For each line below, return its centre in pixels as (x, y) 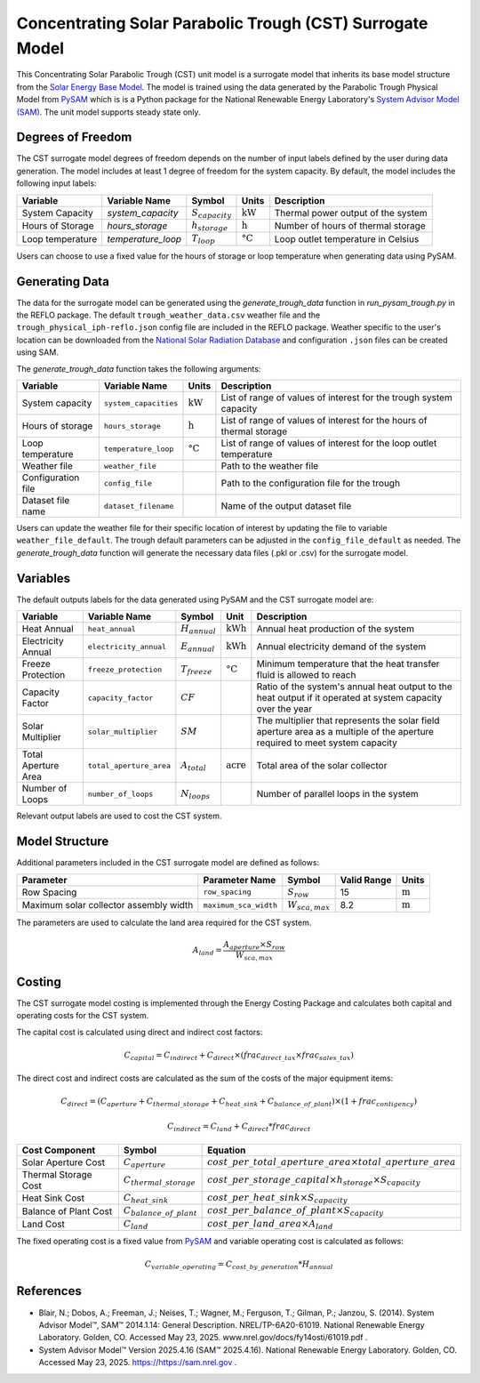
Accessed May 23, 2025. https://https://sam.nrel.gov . (138, 1363)
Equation (227, 1150)
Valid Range (366, 880)
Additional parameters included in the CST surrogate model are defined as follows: (168, 863)
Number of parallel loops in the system (338, 794)
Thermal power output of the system (351, 213)
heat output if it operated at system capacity (349, 698)
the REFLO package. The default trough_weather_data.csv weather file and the (168, 315)
